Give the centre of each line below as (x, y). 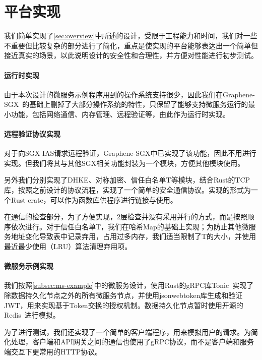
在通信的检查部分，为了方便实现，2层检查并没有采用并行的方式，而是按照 (126, 217)
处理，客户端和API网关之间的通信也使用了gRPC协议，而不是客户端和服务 (133, 342)
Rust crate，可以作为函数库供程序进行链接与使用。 (94, 199)
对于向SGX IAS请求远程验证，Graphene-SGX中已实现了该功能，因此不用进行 (130, 153)
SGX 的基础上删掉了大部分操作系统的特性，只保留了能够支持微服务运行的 (126, 104)
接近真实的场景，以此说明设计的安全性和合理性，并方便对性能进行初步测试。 (131, 55)
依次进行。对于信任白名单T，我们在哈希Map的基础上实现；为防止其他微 (130, 226)
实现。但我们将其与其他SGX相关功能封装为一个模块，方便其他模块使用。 (124, 163)
